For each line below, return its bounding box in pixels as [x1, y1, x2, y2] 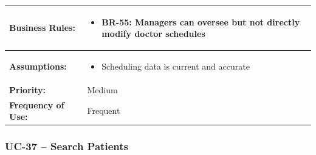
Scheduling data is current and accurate [101, 59, 250, 72]
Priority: [9, 83, 46, 96]
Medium [87, 83, 118, 96]
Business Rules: [9, 21, 75, 34]
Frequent [87, 104, 120, 117]
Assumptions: [9, 59, 67, 72]
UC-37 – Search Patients [5, 139, 128, 154]
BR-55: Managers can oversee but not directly [101, 15, 300, 28]
